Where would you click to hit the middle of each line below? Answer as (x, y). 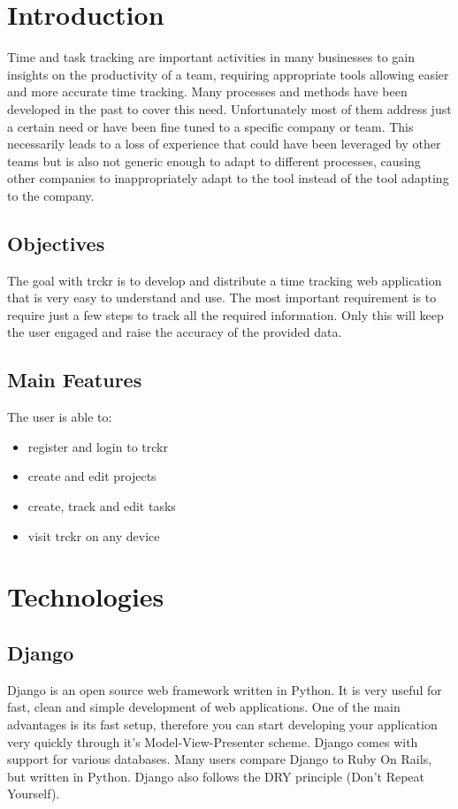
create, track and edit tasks (102, 506)
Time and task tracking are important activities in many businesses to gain (211, 57)
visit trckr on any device (94, 535)
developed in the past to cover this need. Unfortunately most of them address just (229, 108)
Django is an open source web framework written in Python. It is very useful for (225, 689)
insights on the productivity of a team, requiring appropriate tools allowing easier (228, 74)
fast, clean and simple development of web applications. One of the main (204, 707)
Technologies (86, 596)
